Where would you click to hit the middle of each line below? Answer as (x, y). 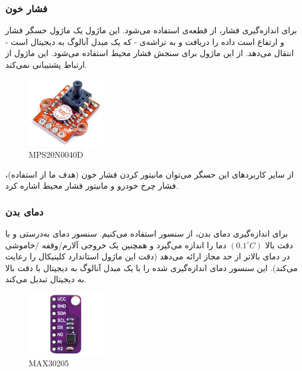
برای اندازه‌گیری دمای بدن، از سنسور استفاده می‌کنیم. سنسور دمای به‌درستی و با (147, 233)
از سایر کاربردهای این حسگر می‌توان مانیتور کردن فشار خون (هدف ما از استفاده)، (150, 174)
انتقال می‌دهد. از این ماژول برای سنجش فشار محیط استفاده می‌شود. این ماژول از (150, 53)
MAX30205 (49, 363)
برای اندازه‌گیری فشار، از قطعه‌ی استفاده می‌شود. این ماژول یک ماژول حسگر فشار (151, 30)
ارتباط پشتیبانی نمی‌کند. (46, 64)
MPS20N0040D (56, 154)
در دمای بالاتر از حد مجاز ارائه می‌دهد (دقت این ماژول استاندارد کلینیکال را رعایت (148, 256)
